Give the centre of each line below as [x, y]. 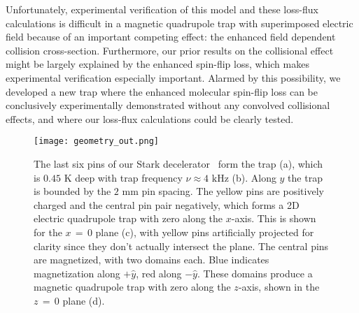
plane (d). [84, 300]
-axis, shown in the [279, 287]
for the [48, 232]
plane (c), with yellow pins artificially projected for [205, 232]
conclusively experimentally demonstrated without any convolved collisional [168, 105]
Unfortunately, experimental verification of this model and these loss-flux [162, 9]
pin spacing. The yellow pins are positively [233, 191]
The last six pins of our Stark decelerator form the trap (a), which [178, 163]
